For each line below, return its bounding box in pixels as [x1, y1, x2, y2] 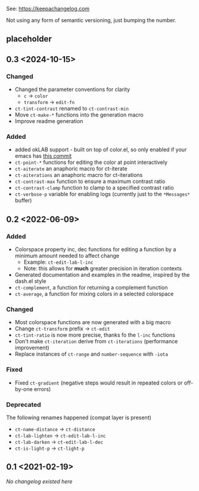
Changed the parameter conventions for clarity [14, 86, 130, 93]
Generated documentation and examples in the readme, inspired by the [14, 272, 190, 279]
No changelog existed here [6, 478, 73, 485]
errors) [33, 385, 51, 392]
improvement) [14, 344, 49, 352]
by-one [14, 385, 33, 392]
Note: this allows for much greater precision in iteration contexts [23, 265, 182, 272]
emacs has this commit [14, 153, 72, 160]
